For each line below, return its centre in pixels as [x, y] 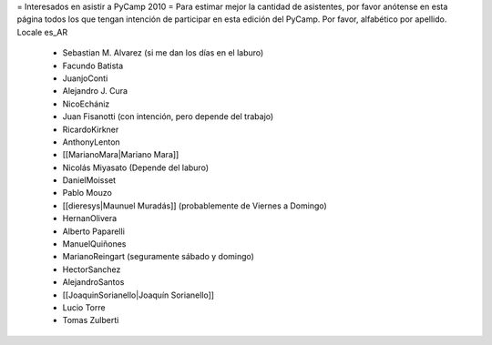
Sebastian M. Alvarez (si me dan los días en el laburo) [163, 53]
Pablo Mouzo [87, 193]
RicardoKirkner [91, 129]
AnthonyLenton [91, 142]
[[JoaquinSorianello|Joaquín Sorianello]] [138, 295]
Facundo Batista [93, 66]
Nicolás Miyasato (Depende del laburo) [136, 167]
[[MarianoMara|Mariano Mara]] [121, 155]
